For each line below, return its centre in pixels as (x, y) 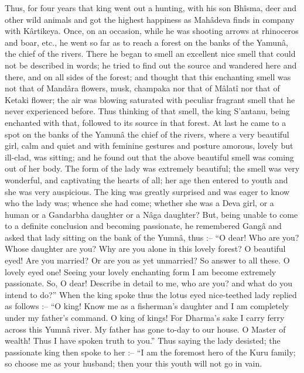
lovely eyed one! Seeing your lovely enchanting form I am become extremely (141, 271)
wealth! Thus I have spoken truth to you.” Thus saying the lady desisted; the (143, 341)
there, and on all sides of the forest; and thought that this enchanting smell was (148, 76)
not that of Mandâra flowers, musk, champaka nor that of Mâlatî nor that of (142, 88)
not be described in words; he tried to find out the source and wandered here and (151, 65)
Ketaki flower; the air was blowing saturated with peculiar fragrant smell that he (150, 99)
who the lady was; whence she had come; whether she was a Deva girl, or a (139, 203)
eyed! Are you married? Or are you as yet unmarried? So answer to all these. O (147, 260)
